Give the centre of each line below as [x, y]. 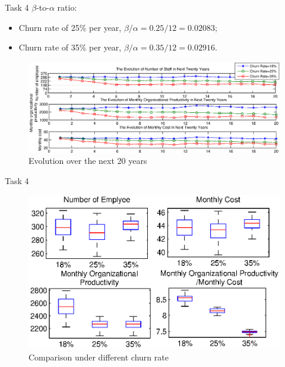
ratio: [67, 7]
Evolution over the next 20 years [88, 161]
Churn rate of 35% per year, [70, 47]
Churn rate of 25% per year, [70, 27]
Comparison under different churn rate [99, 357]
